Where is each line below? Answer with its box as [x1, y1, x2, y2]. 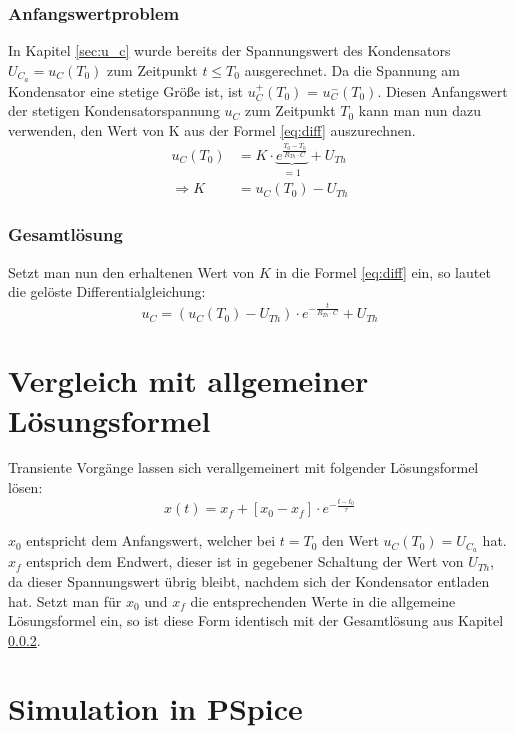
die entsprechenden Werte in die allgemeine [190, 590, 456, 611]
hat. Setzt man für [8, 590, 122, 611]
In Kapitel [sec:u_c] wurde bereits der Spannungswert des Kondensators [8, 40, 451, 61]
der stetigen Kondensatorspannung [8, 100, 220, 121]
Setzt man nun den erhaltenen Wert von [8, 261, 255, 282]
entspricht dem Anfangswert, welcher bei [26, 530, 276, 551]
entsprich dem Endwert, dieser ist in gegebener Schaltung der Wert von [26, 551, 464, 572]
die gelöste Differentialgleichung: [8, 281, 206, 302]
